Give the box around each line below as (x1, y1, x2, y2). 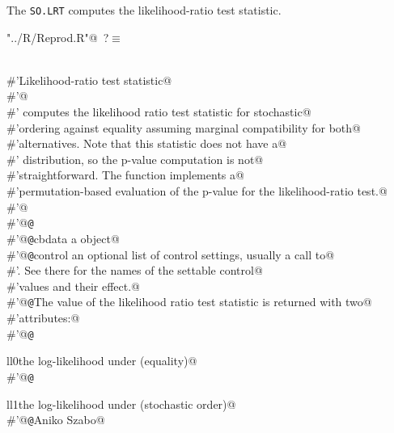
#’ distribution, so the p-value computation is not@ (6, 150, 264, 167)
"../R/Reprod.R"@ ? (6, 28, 109, 45)
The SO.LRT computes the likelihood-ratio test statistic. (6, 2, 282, 18)
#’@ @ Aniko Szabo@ (6, 411, 105, 428)
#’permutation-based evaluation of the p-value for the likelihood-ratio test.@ (6, 183, 388, 199)
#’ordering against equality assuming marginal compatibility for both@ (6, 119, 361, 136)
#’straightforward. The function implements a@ (6, 166, 244, 183)
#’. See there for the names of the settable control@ (6, 262, 263, 279)
